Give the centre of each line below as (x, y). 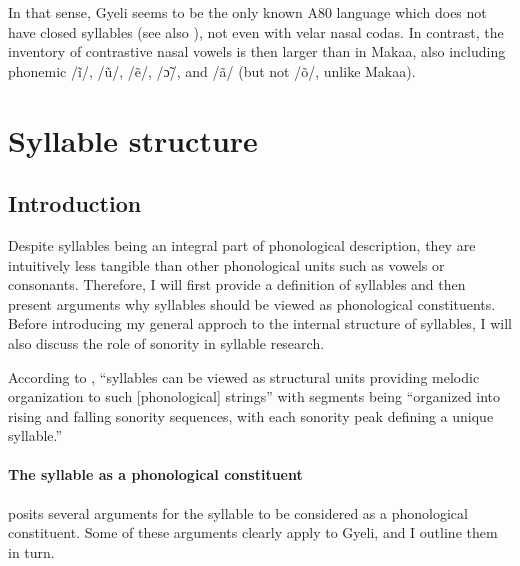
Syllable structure (133, 139)
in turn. (31, 551)
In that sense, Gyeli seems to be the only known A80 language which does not (247, 12)
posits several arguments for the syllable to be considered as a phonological (238, 512)
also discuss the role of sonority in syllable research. (166, 342)
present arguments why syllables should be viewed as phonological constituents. (252, 303)
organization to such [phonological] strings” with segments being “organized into (254, 396)
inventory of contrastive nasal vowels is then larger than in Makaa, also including (257, 51)
